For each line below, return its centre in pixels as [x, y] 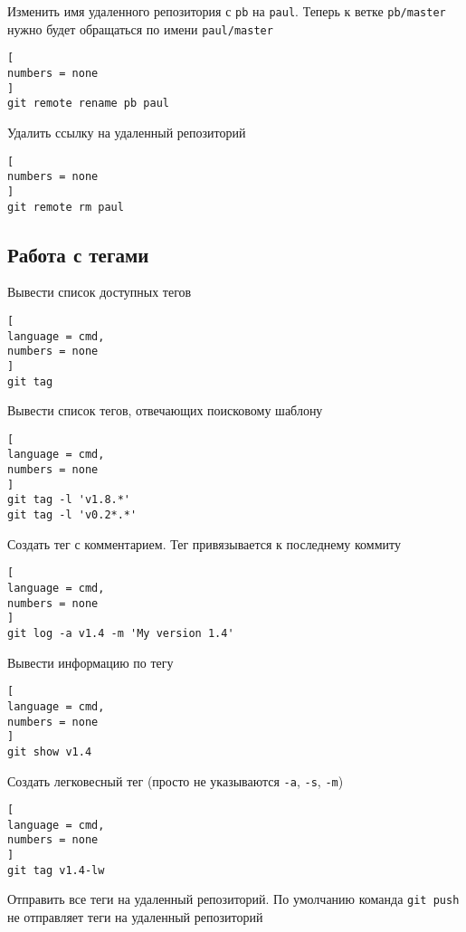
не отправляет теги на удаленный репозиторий [135, 917]
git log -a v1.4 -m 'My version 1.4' [121, 633]
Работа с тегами [78, 254]
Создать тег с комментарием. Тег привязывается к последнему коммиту [204, 543]
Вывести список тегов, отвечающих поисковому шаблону [165, 410]
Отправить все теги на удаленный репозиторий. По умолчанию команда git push [233, 899]
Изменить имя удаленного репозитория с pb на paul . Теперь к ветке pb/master [227, 11]
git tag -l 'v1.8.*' [69, 500]
